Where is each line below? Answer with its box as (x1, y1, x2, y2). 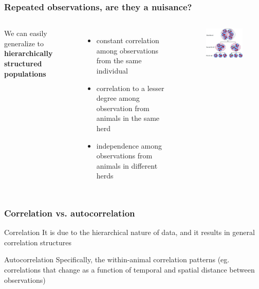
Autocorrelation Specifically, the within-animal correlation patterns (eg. (4, 254, 230, 265)
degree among (96, 93, 140, 103)
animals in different (96, 160, 158, 171)
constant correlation (96, 35, 159, 46)
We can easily (4, 28, 47, 39)
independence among (96, 140, 162, 151)
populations (4, 68, 46, 79)
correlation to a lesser (96, 82, 164, 93)
